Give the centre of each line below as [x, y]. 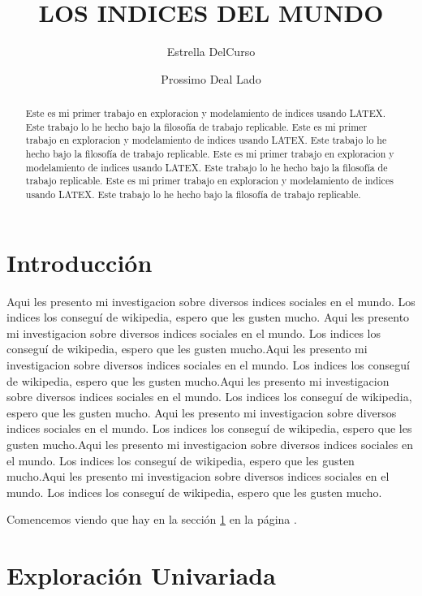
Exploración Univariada [141, 575]
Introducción [80, 262]
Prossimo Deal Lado [211, 78]
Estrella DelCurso [211, 52]
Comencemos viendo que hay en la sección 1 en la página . [152, 519]
